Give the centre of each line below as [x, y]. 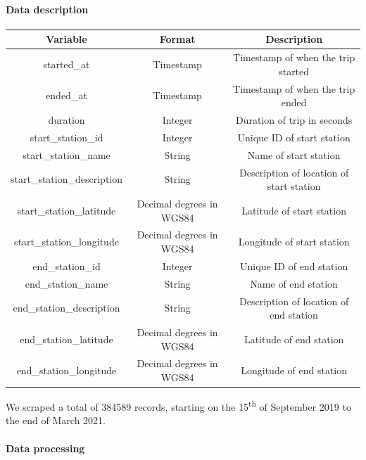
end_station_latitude [67, 339]
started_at [67, 64]
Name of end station [294, 283]
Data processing [45, 448]
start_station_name [67, 154]
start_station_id [67, 137]
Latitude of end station [294, 339]
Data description [47, 9]
